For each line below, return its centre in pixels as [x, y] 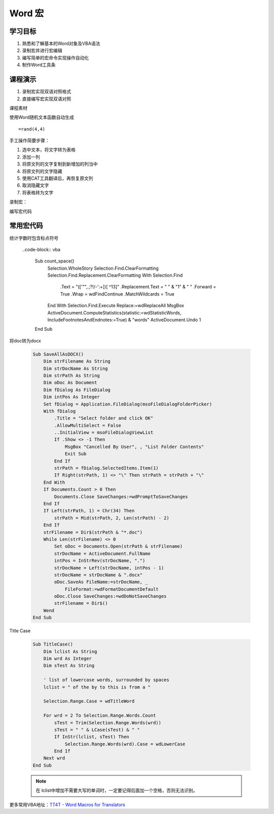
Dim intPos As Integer [72, 397]
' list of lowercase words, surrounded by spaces [106, 680]
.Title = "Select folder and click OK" [104, 418]
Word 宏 [27, 13]
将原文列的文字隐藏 [42, 171]
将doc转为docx [25, 340]
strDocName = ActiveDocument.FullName [102, 554]
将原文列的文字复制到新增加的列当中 [60, 164]
